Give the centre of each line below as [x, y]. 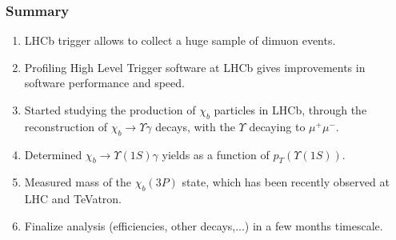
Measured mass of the [78, 182]
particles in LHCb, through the [290, 110]
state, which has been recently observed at [286, 182]
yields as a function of [216, 154]
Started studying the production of [110, 110]
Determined [53, 154]
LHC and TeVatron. [73, 199]
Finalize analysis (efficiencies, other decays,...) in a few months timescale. [204, 225]
